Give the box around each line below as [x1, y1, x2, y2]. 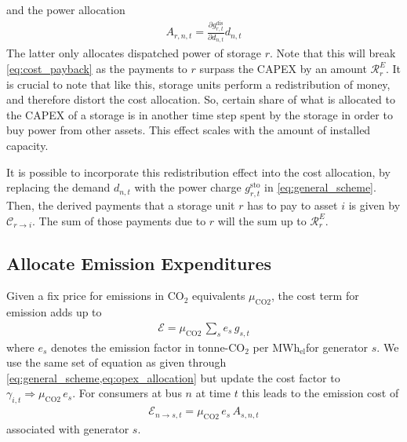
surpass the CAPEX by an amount [199, 60, 367, 77]
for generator [306, 338, 369, 355]
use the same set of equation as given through [6, 354, 227, 371]
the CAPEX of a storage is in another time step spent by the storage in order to [6, 106, 393, 122]
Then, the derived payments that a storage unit [6, 197, 235, 213]
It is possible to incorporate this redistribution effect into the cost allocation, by [6, 163, 391, 180]
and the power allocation [6, 2, 125, 17]
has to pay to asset [247, 197, 338, 213]
